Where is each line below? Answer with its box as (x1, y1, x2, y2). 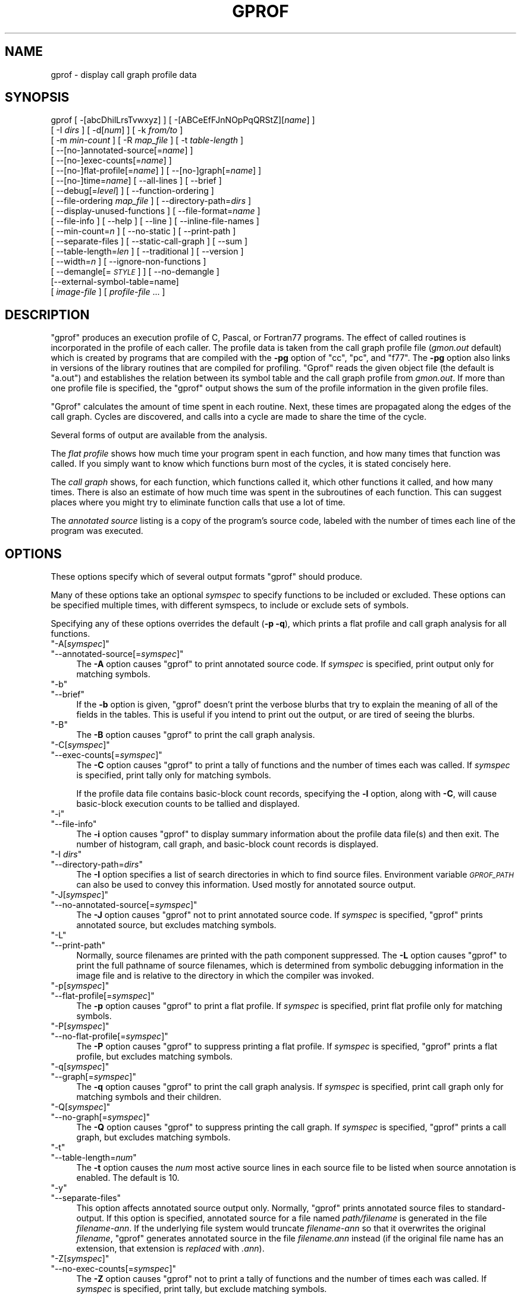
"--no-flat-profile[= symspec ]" (51, 1031, 168, 1042)
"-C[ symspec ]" (51, 740, 110, 750)
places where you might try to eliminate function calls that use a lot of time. (51, 497, 346, 508)
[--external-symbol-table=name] (51, 276, 179, 287)
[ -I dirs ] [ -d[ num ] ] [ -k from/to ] (51, 125, 183, 136)
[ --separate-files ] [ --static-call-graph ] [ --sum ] (51, 236, 248, 247)
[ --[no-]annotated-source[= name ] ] (51, 145, 193, 156)
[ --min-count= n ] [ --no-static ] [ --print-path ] (51, 226, 236, 237)
